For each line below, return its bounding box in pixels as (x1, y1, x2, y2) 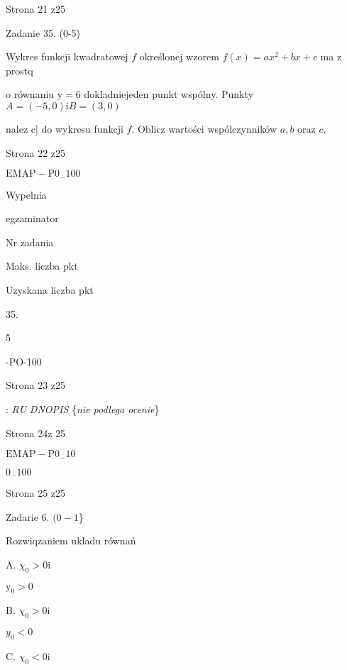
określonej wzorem (139, 49, 219, 64)
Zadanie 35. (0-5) (6, 25, 80, 40)
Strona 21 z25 (6, 1, 66, 16)
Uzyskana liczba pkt (6, 282, 94, 297)
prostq (6, 62, 33, 77)
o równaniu (6, 87, 55, 101)
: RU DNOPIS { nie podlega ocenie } (6, 401, 160, 416)
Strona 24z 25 (6, 425, 66, 440)
